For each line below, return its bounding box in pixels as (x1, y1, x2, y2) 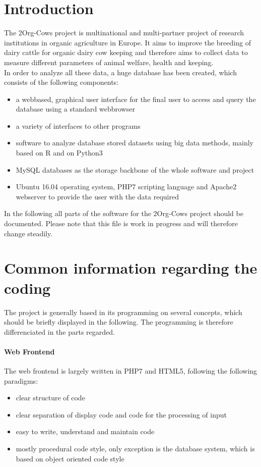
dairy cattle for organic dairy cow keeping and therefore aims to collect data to (4, 47, 248, 58)
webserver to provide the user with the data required (16, 191, 179, 201)
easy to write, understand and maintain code (16, 426, 155, 437)
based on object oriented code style (16, 453, 124, 463)
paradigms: (4, 375, 38, 386)
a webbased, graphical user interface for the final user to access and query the (16, 93, 256, 104)
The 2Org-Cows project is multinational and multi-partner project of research (4, 27, 244, 38)
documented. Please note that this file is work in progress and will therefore (4, 218, 238, 229)
